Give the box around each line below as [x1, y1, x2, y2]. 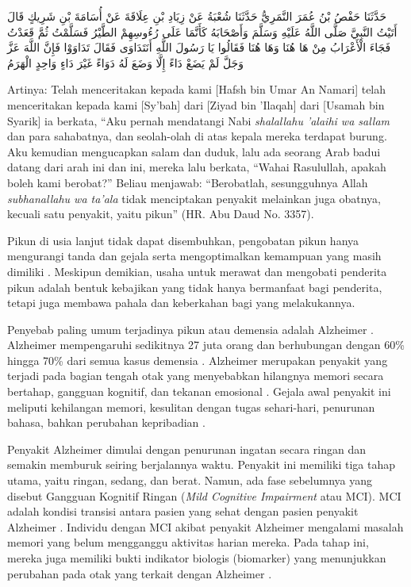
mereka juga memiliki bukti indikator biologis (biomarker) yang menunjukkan [7, 550, 386, 566]
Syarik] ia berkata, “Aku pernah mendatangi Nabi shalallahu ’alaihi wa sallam [7, 112, 390, 129]
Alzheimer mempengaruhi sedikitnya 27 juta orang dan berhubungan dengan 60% [7, 336, 405, 353]
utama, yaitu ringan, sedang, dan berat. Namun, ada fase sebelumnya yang [7, 472, 373, 489]
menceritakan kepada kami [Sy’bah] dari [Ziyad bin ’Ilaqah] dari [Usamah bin [7, 96, 385, 113]
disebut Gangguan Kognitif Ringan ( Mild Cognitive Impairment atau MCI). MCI [7, 487, 401, 504]
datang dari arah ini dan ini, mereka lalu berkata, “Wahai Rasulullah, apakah [7, 159, 386, 175]
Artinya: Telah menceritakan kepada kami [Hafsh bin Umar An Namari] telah [7, 81, 386, 98]
